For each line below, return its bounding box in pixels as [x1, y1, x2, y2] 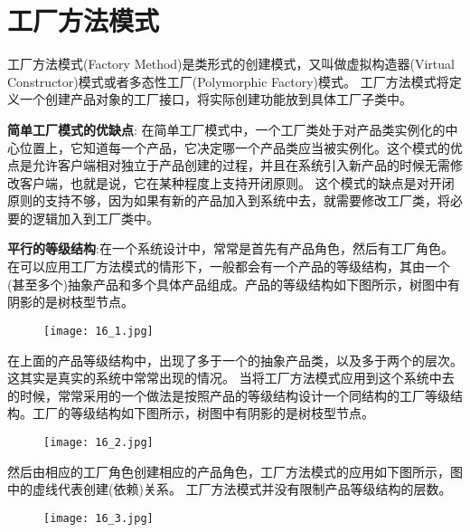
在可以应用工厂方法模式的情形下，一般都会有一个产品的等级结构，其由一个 [7, 257, 450, 276]
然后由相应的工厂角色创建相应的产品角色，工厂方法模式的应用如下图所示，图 [7, 461, 463, 480]
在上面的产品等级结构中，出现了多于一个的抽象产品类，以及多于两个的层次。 [7, 350, 463, 369]
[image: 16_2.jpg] [43, 435, 154, 449]
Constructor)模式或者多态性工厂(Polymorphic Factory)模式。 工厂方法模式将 [7, 71, 449, 90]
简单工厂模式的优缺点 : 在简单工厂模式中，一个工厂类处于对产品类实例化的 [7, 119, 446, 138]
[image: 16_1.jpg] [43, 324, 154, 337]
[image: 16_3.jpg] [43, 511, 154, 525]
